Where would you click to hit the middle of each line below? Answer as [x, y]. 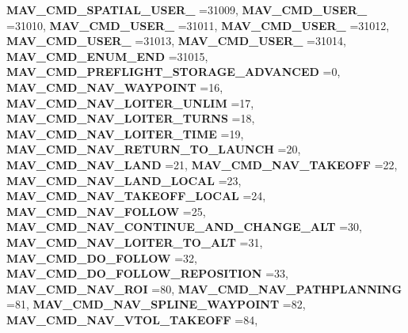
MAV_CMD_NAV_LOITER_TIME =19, [125, 133]
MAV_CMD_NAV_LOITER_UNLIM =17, [130, 102]
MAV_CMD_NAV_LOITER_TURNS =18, [131, 118]
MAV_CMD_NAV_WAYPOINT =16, [115, 87]
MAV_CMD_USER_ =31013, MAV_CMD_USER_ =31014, [176, 41]
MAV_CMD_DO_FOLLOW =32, [102, 257]
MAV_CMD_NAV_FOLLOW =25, [106, 211]
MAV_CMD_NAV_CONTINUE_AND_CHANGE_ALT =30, [184, 227]
